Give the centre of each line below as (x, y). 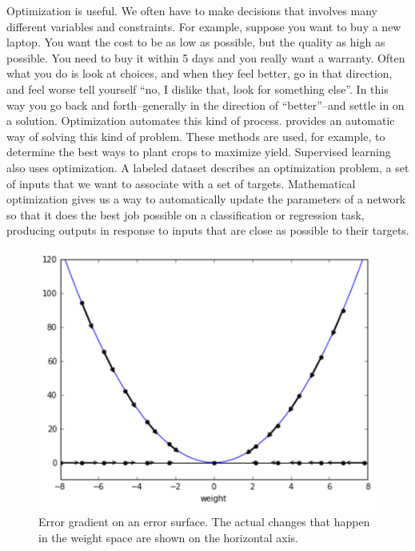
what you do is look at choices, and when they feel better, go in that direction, (200, 73)
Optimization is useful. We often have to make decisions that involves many (192, 10)
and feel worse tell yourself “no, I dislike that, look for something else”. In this (198, 88)
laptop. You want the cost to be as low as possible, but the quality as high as (196, 42)
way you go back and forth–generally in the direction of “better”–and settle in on (206, 105)
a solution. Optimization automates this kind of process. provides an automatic (201, 121)
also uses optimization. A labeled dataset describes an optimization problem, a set (208, 167)
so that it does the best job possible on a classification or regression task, (186, 214)
